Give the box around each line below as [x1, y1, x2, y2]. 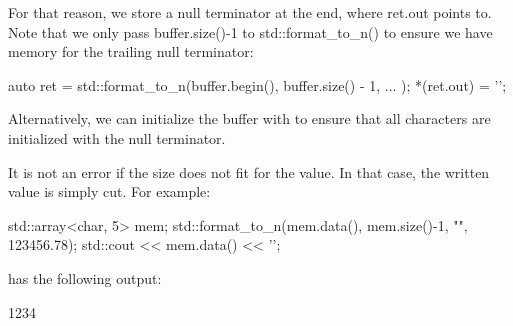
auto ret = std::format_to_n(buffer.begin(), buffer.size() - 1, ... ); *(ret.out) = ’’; [8, 74, 507, 95]
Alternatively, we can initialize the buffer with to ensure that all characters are [8, 108, 491, 129]
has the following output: [8, 267, 162, 288]
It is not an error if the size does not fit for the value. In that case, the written [8, 161, 490, 182]
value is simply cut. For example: [8, 181, 211, 202]
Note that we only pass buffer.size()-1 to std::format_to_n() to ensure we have [8, 21, 493, 42]
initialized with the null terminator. [8, 127, 226, 148]
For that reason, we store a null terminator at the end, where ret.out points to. [8, 2, 492, 22]
